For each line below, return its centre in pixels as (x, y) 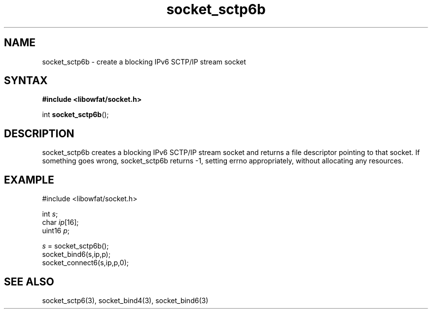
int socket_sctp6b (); (75, 115)
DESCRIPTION (39, 133)
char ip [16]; (60, 222)
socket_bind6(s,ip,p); (76, 254)
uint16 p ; (56, 231)
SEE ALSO (29, 282)
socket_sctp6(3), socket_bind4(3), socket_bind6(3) (125, 300)
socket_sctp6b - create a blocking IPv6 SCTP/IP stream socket (144, 62)
